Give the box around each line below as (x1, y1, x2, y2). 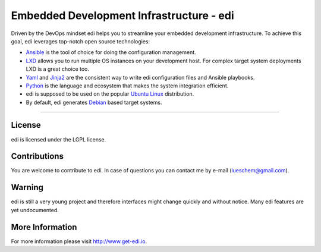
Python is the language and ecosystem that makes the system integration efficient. (26, 82, 229, 89)
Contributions (11, 152, 64, 162)
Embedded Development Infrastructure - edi (11, 9, 234, 22)
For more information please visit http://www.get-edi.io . (11, 238, 147, 245)
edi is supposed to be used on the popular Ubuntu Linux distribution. (26, 90, 194, 97)
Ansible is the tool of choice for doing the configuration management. (26, 49, 196, 56)
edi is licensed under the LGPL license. (11, 136, 106, 143)
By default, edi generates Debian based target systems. (26, 99, 162, 106)
